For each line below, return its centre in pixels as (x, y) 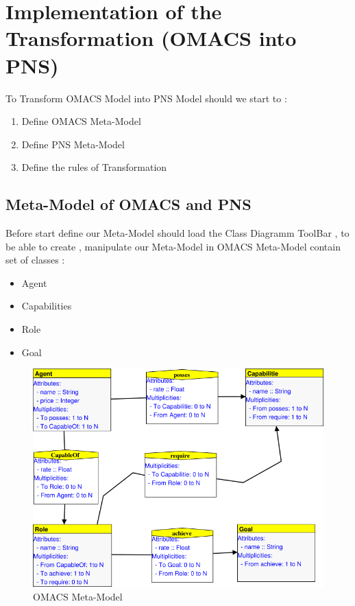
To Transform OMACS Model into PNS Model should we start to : (146, 98)
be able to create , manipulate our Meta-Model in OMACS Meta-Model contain (173, 246)
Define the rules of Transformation (94, 167)
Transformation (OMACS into (151, 38)
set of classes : (35, 260)
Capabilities (47, 306)
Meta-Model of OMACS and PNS (128, 204)
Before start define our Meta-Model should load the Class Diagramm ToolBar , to (177, 233)
